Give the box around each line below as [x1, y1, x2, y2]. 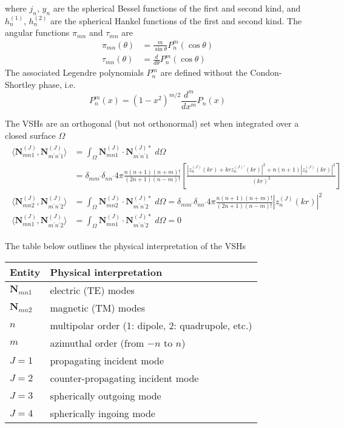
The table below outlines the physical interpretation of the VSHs [5, 239, 246, 252]
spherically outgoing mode [50, 388, 161, 403]
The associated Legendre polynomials [5, 66, 144, 79]
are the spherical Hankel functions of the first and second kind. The [50, 14, 302, 27]
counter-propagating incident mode [50, 370, 199, 385]
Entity [10, 264, 41, 279]
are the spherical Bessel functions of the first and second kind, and [53, 2, 301, 14]
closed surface [5, 129, 56, 141]
